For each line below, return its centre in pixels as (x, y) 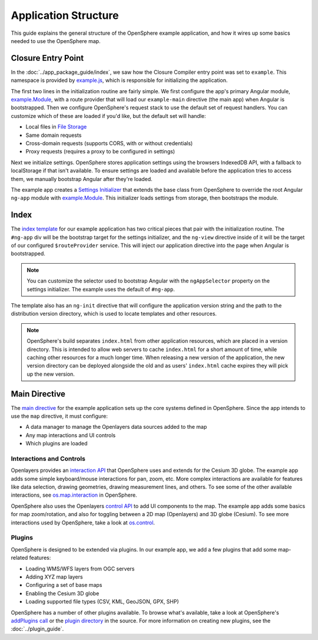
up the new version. (51, 374)
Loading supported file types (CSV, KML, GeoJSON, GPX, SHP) (102, 602)
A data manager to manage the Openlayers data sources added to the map (116, 427)
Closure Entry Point (47, 58)
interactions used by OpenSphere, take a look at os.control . (83, 523)
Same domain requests (54, 135)
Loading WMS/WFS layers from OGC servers (80, 569)
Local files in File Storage (56, 127)
